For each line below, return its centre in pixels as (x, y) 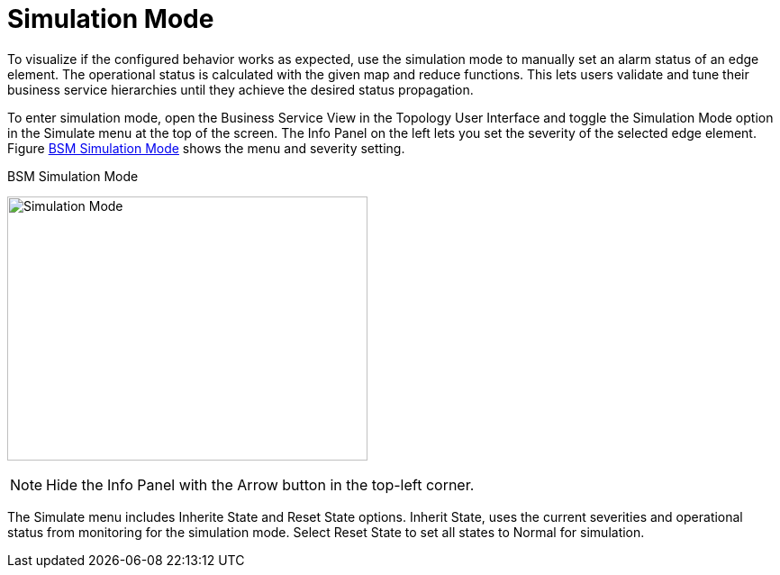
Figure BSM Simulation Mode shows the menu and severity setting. (206, 148)
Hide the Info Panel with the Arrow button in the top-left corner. (260, 484)
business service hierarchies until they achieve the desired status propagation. (240, 89)
